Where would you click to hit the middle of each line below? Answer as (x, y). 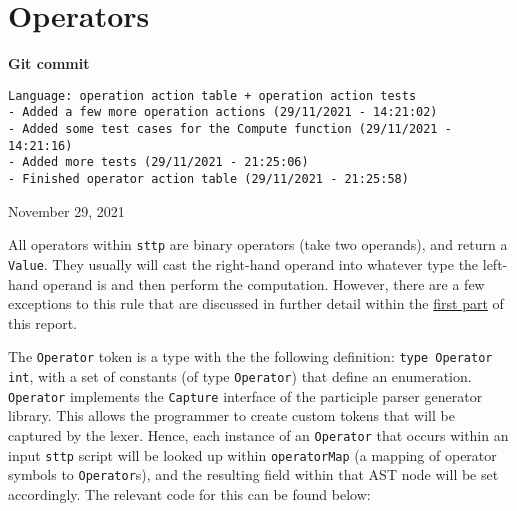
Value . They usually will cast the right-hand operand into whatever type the (243, 263)
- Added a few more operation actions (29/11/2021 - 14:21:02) (223, 112)
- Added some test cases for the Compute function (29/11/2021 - (230, 129)
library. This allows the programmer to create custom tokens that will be (231, 415)
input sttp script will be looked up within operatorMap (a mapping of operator (252, 454)
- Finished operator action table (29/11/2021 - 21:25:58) (208, 179)
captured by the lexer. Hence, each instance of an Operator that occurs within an (258, 434)
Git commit (49, 63)
